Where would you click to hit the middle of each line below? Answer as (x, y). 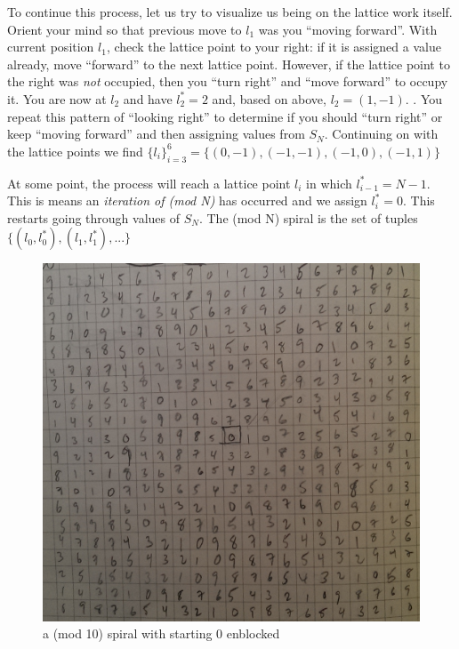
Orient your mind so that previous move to (125, 29)
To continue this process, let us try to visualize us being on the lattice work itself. (230, 12)
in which (329, 183)
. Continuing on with (381, 134)
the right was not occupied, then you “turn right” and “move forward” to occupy (228, 81)
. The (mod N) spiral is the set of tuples (308, 217)
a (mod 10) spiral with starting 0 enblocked (161, 633)
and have (148, 98)
